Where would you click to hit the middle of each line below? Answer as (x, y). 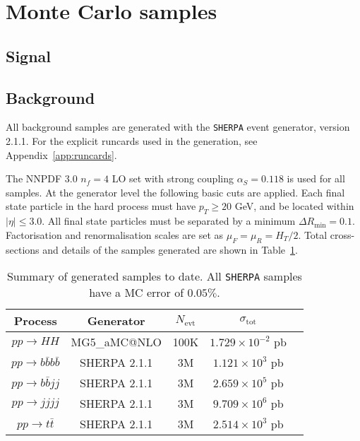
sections (23, 249)
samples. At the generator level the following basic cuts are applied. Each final (175, 192)
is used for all (316, 178)
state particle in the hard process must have (101, 206)
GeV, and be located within (294, 206)
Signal (29, 55)
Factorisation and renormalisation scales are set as (115, 234)
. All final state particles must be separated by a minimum (169, 221)
